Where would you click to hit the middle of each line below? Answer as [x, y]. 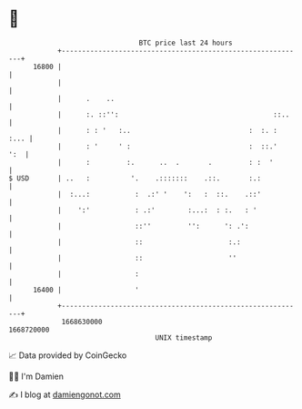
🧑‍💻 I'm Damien [36, 376]
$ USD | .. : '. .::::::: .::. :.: [135, 178]
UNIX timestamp [184, 337]
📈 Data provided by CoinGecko [68, 355]
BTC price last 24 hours [186, 43]
